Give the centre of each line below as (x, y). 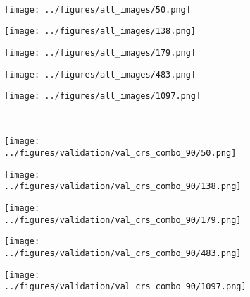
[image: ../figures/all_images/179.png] (100, 53)
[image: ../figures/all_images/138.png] (100, 31)
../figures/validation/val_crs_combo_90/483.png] (123, 254)
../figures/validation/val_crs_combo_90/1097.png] (125, 287)
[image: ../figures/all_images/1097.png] (103, 96)
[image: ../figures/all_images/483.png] (100, 74)
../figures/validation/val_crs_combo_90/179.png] (123, 220)
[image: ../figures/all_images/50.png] (98, 10)
